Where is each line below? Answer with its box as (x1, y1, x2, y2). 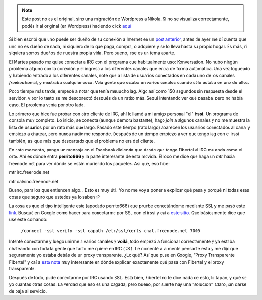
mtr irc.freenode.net (9, 169, 49, 175)
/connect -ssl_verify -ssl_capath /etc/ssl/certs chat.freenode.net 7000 (21, 228, 201, 233)
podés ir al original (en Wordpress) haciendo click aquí (22, 23, 131, 29)
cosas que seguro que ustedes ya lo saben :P (9, 194, 100, 200)
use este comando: (9, 217, 48, 222)
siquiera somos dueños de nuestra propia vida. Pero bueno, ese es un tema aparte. (9, 50, 176, 56)
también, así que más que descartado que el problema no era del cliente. (9, 138, 155, 144)
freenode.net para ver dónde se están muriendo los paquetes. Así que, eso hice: (9, 160, 170, 166)
